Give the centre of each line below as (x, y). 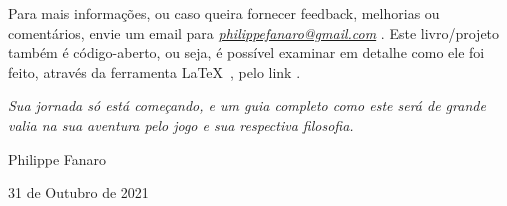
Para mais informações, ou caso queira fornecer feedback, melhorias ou (224, 13)
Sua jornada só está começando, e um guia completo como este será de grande (247, 105)
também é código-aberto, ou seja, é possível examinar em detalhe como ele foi (246, 52)
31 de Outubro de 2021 (78, 192)
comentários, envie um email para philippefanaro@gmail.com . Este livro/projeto (254, 32)
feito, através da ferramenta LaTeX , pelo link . (154, 71)
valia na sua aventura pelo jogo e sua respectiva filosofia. (181, 124)
